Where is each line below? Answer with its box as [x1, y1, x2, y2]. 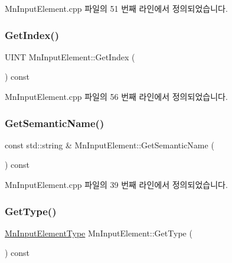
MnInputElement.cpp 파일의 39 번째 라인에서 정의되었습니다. [5, 178, 228, 190]
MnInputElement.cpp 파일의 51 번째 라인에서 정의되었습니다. [5, 2, 228, 14]
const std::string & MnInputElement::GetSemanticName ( [5, 138, 214, 151]
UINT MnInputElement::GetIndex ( [5, 50, 135, 63]
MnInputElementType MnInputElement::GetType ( [5, 226, 192, 239]
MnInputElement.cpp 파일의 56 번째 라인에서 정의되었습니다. [5, 90, 228, 102]
